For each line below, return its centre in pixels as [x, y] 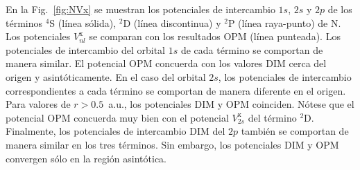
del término [272, 117]
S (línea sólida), [83, 22]
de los [340, 9]
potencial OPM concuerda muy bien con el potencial [117, 117]
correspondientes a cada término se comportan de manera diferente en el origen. [176, 90]
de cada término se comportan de [252, 49]
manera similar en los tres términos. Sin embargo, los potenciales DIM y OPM [172, 144]
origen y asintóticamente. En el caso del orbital [106, 76]
